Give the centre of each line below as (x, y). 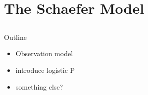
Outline (15, 37)
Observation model (44, 53)
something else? (39, 86)
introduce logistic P (45, 70)
